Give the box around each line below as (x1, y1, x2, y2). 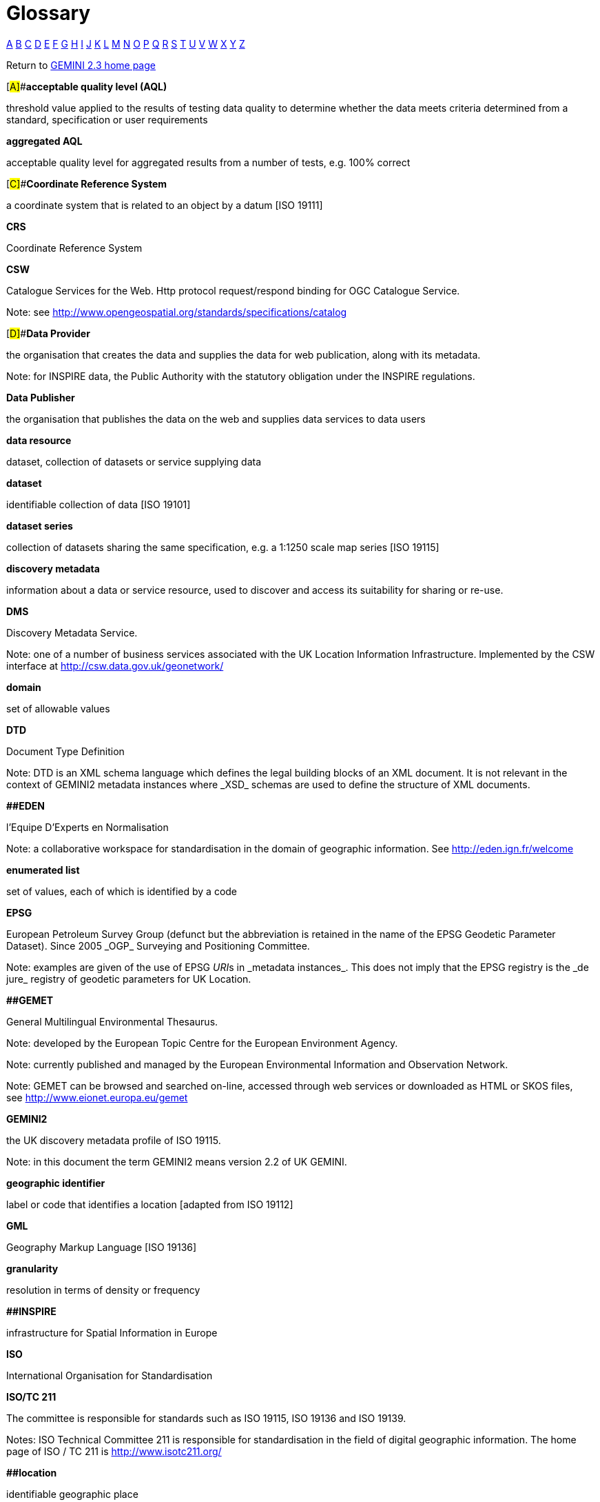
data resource (6, 434, 72, 446)
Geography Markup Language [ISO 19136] (6, 1241, 197, 1253)
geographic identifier (6, 1176, 105, 1189)
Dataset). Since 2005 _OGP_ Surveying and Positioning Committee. (6, 939, 310, 952)
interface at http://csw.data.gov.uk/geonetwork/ (6, 659, 224, 672)
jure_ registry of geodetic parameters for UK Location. (6, 972, 251, 985)
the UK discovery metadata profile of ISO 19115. (6, 1134, 221, 1146)
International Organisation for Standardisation (6, 1369, 213, 1381)
